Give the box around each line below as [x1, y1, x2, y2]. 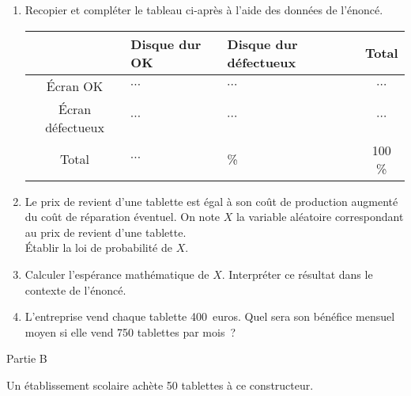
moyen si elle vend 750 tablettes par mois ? [25, 323, 236, 340]
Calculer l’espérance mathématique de [25, 265, 209, 282]
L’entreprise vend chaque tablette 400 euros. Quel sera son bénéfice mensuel [25, 308, 395, 325]
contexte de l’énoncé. [25, 281, 126, 298]
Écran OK [46, 76, 104, 95]
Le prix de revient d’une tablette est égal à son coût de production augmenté [25, 192, 398, 209]
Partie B [6, 350, 47, 367]
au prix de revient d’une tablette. [25, 223, 187, 240]
